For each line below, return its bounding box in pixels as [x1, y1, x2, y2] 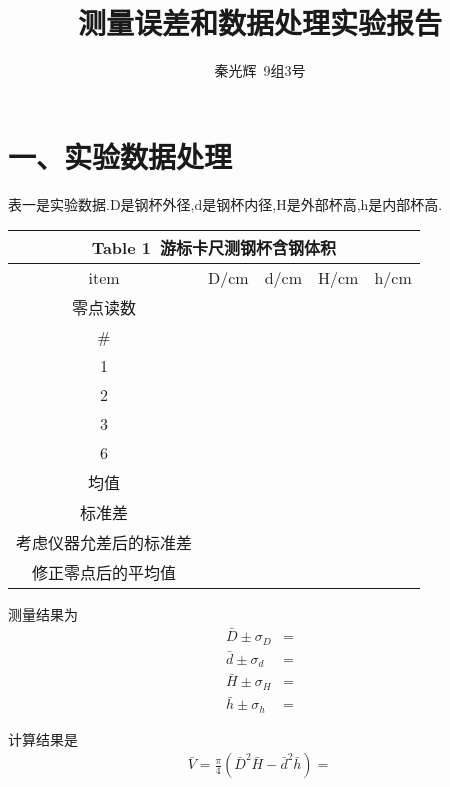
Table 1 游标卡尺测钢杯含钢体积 [91, 236, 337, 260]
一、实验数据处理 [8, 135, 233, 176]
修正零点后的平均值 [32, 561, 177, 585]
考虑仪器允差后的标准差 [16, 531, 193, 555]
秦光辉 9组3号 [214, 60, 306, 81]
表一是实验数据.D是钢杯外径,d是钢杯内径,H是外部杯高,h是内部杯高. [8, 193, 443, 214]
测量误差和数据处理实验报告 [77, 2, 442, 43]
